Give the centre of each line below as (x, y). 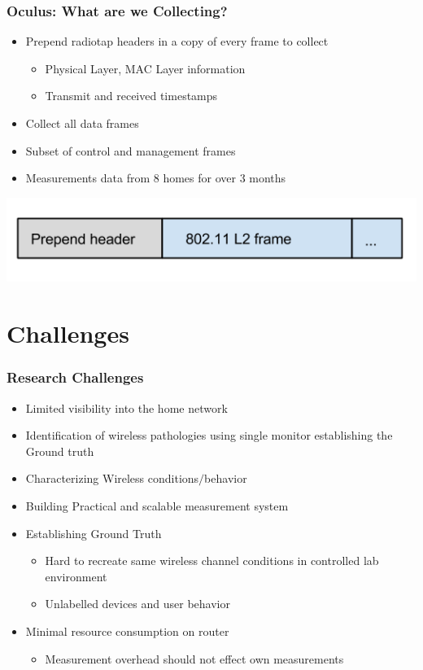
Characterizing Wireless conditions (112, 478)
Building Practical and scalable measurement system (157, 506)
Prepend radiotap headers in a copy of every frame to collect (177, 41)
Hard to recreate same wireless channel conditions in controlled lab (212, 561)
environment (76, 576)
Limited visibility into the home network (126, 407)
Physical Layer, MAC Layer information (145, 68)
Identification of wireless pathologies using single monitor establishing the (209, 435)
